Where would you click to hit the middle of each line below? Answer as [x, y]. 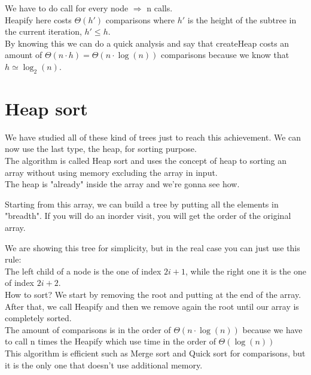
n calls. [160, 8]
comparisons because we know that [225, 55]
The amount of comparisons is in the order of [88, 329]
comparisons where [140, 19]
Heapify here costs [38, 19]
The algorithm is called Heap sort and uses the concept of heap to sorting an [146, 161]
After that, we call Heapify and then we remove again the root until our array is [152, 306]
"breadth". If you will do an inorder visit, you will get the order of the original [148, 216]
